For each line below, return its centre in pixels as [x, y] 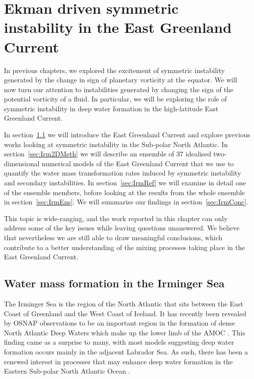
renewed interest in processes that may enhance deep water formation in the [118, 361]
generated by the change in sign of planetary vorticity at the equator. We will [121, 80]
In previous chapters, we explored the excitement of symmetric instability [114, 70]
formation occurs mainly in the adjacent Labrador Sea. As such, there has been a [126, 351]
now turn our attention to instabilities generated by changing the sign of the [119, 89]
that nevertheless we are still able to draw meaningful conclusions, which [113, 237]
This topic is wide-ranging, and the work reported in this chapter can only [116, 218]
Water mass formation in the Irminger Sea [114, 283]
